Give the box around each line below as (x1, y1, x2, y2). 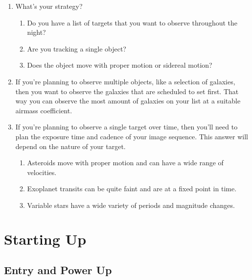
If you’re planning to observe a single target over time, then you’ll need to (15, 122, 238, 132)
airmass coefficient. (15, 105, 72, 115)
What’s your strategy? (15, 1, 83, 11)
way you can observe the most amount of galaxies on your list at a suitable (15, 96, 241, 106)
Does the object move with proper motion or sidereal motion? (27, 60, 212, 70)
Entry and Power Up (4, 262, 112, 278)
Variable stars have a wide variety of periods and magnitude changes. (27, 200, 235, 210)
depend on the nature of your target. (15, 141, 126, 151)
